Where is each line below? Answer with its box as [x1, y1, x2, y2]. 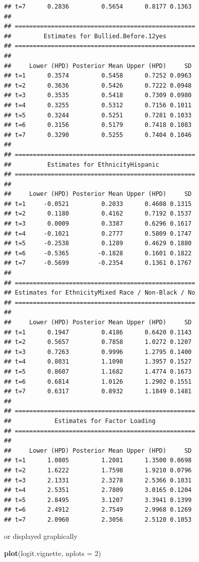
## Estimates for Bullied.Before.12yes [4, 32, 167, 40]
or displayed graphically [4, 531, 78, 541]
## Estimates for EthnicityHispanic [4, 161, 159, 168]
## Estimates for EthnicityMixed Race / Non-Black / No [4, 289, 195, 297]
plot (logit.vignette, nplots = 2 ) [4, 548, 101, 558]
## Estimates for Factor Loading [4, 417, 156, 425]
